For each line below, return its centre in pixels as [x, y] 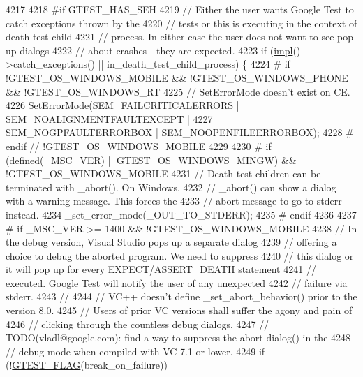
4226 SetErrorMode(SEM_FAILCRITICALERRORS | [123, 105]
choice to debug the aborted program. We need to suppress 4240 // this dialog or [180, 255]
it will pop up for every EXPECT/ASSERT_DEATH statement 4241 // [161, 269]
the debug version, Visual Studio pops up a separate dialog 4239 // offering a [171, 242]
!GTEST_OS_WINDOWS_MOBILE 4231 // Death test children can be [163, 173]
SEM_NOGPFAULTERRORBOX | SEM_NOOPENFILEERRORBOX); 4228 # [180, 132]
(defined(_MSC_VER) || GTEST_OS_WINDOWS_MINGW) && [151, 160]
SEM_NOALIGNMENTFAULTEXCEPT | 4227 [109, 118]
